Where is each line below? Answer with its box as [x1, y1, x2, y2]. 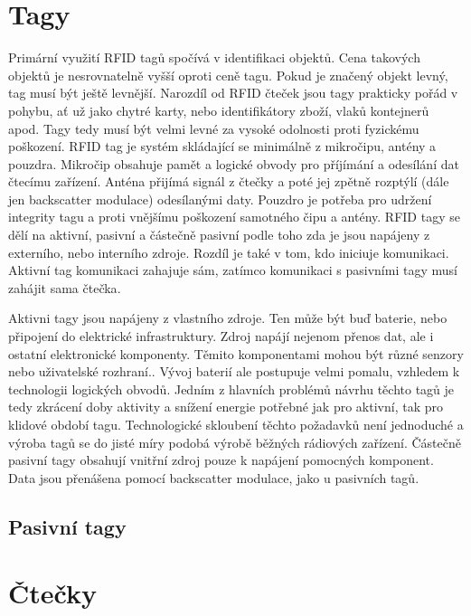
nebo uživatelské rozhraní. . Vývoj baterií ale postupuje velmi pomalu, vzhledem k [8, 362, 460, 381]
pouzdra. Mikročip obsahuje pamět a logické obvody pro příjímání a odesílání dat [8, 154, 459, 173]
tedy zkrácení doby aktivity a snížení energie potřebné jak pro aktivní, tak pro [8, 397, 443, 416]
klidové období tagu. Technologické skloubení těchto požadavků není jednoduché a [8, 415, 464, 433]
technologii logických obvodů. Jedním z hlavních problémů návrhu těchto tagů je [8, 379, 455, 398]
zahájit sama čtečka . [8, 278, 121, 297]
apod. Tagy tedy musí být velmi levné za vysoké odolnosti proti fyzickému [8, 118, 419, 137]
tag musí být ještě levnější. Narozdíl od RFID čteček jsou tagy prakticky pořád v [8, 83, 458, 102]
